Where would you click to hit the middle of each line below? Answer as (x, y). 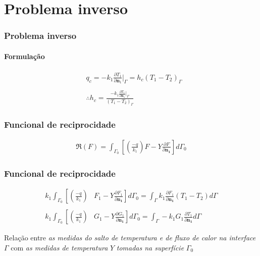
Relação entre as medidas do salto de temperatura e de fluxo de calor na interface (130, 238)
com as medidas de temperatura (59, 247)
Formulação (24, 56)
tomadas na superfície (150, 247)
